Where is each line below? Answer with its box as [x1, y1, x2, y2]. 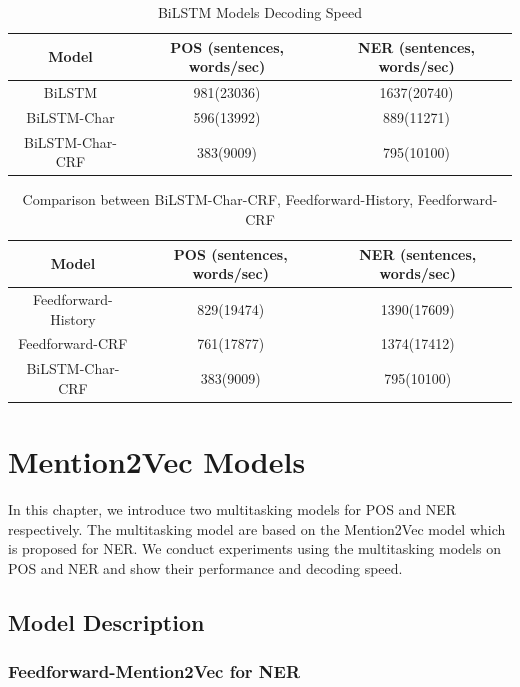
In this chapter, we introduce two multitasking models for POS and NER [8, 499, 457, 520]
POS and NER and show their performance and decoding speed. [8, 557, 403, 578]
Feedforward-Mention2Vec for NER [8, 659, 301, 684]
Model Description [8, 606, 205, 637]
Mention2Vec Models [8, 441, 306, 482]
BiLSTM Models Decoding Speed [157, 2, 363, 22]
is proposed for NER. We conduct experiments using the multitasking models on [8, 538, 501, 559]
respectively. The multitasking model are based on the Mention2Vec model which [8, 518, 506, 539]
